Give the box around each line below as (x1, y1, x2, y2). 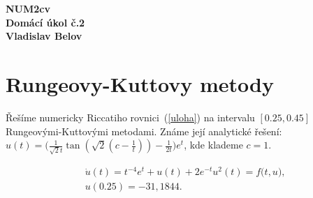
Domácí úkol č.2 (6, 15, 85, 29)
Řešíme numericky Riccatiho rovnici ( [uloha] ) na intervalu (6, 109, 255, 124)
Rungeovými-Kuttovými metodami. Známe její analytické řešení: (6, 123, 282, 138)
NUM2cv (6, 1, 50, 15)
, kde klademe (184, 137, 243, 152)
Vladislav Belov (6, 29, 82, 43)
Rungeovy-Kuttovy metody (6, 69, 274, 98)
